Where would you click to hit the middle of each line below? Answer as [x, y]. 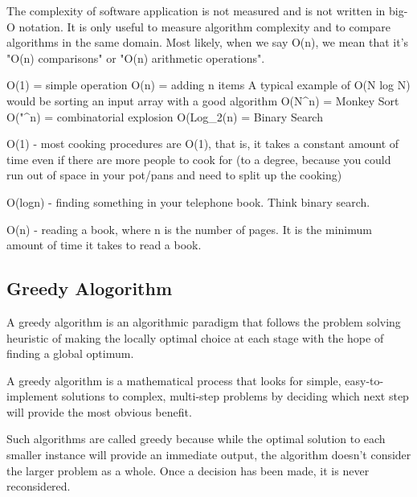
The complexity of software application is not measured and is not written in [196, 10]
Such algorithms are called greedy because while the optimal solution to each [196, 439]
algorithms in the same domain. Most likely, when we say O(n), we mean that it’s [208, 42]
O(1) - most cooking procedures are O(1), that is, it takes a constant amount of [203, 144]
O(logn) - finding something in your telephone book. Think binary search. [188, 201]
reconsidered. [39, 486]
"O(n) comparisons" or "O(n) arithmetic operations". [136, 58]
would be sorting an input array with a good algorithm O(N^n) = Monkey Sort [203, 100]
